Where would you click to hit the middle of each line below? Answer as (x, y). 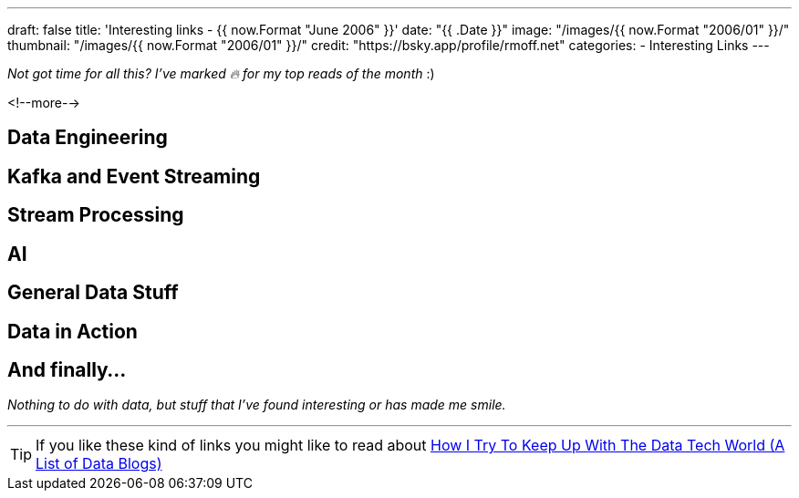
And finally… (67, 369)
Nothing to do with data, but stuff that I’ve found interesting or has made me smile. (257, 405)
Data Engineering (88, 138)
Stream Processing (96, 215)
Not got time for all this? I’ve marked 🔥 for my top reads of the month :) (221, 73)
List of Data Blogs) (99, 464)
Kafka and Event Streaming (134, 176)
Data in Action (73, 331)
